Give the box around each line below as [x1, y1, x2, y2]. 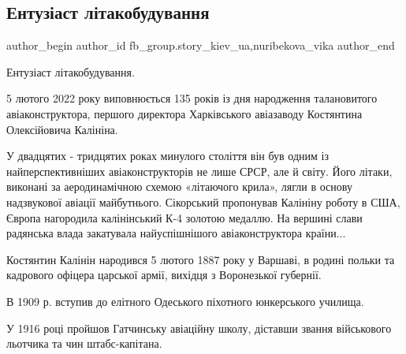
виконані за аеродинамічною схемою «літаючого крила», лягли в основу [6, 178, 352, 195]
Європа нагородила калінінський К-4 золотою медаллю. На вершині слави [6, 209, 363, 225]
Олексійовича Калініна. [6, 121, 118, 137]
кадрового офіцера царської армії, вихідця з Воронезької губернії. [6, 266, 322, 283]
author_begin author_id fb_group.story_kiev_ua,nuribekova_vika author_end [6, 37, 395, 54]
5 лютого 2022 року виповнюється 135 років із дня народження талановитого [6, 90, 378, 106]
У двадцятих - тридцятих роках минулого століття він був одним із [6, 147, 329, 164]
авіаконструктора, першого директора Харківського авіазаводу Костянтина [6, 105, 363, 121]
